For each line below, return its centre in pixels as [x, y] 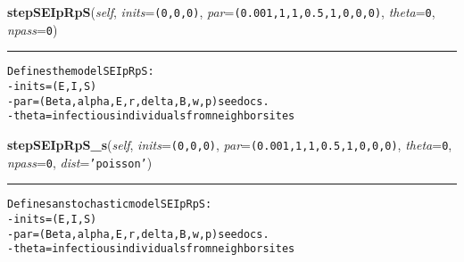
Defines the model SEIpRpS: [81, 72]
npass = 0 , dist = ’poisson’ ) [80, 162]
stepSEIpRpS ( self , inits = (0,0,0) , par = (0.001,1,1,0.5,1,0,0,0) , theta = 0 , [221, 12]
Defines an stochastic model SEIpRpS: [110, 205]
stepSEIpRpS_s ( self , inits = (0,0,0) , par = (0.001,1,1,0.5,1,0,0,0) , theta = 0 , [230, 144]
